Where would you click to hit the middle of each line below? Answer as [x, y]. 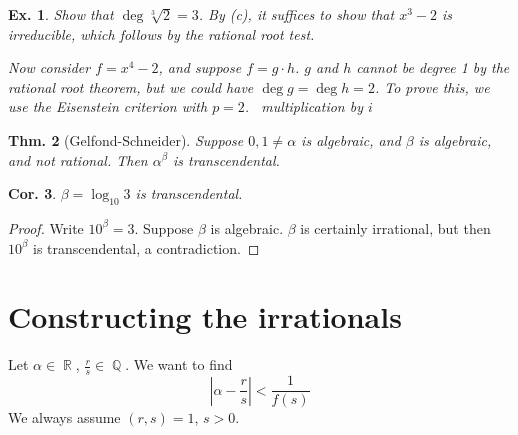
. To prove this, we [432, 86]
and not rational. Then [78, 159]
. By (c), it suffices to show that [296, 14]
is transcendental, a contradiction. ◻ [146, 247]
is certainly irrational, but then [395, 227]
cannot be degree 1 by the [433, 67]
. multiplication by [303, 106]
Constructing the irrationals [205, 316]
